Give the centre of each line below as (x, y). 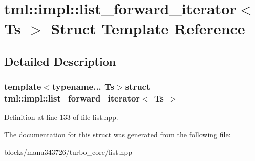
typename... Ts (83, 86)
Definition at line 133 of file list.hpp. (61, 117)
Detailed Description (60, 61)
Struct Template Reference (148, 28)
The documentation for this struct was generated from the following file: (118, 135)
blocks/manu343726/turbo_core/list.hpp (68, 152)
